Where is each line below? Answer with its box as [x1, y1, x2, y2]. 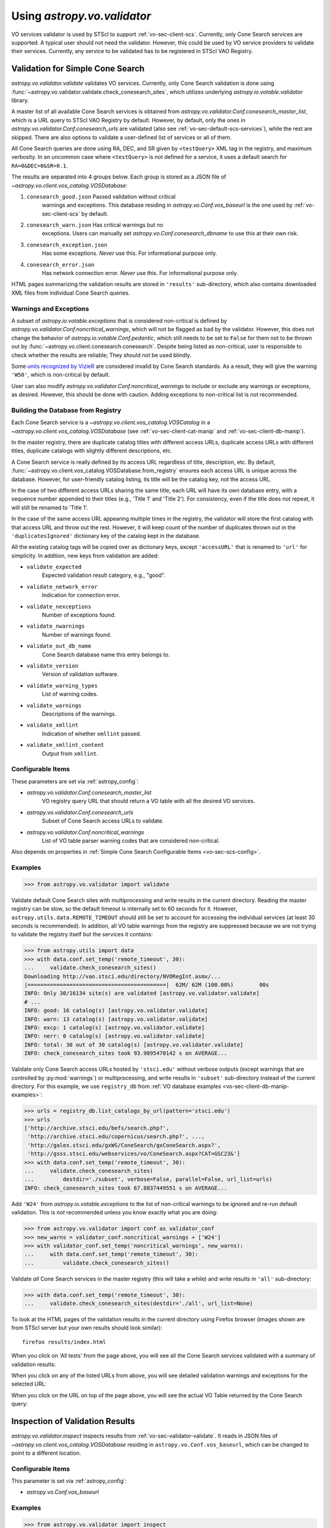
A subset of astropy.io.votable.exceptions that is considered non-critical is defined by [11, 317, 227, 324]
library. [11, 97, 29, 104]
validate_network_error [26, 583, 98, 590]
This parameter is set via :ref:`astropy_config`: [11, 1477, 127, 1485]
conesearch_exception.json [26, 241, 108, 248]
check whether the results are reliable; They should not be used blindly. [11, 351, 192, 359]
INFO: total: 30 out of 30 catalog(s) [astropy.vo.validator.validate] [24, 1041, 244, 1048]
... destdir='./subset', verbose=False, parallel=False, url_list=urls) [24, 1176, 273, 1183]
